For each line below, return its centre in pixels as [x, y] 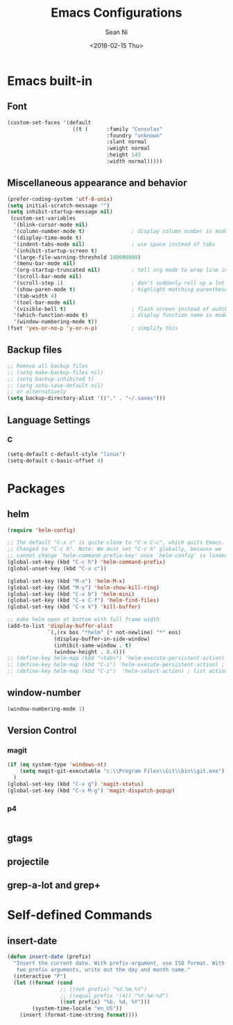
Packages [36, 489]
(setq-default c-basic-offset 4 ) [55, 460]
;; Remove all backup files [48, 366]
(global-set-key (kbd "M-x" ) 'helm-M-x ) [67, 581]
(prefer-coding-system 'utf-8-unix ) [60, 199]
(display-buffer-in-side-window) [102, 639]
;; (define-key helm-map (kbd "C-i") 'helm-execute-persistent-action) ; [116, 665]
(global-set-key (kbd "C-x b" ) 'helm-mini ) [71, 594]
